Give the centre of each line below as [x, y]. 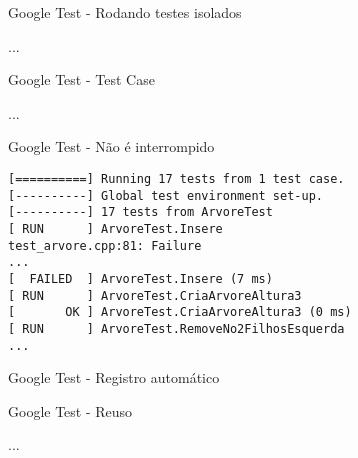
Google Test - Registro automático [114, 377]
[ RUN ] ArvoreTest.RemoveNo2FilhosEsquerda [176, 328]
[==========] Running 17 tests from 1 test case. [176, 178]
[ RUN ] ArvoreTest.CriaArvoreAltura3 [155, 295]
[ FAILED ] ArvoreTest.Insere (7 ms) [140, 278]
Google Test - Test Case [81, 79]
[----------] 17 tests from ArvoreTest [140, 212]
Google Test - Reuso [70, 410]
